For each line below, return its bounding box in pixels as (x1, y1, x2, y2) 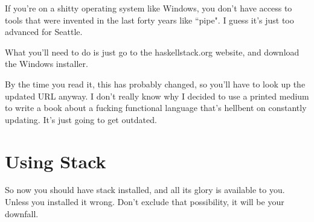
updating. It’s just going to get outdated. (5, 113, 157, 125)
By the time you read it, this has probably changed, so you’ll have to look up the (5, 77, 306, 90)
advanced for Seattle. (5, 25, 83, 38)
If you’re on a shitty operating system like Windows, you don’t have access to (5, 2, 292, 14)
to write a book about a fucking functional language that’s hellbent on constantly (5, 101, 307, 114)
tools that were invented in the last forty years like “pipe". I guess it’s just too (5, 13, 294, 26)
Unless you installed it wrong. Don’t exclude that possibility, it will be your (5, 195, 284, 208)
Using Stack (5, 148, 106, 173)
